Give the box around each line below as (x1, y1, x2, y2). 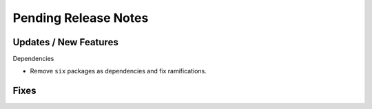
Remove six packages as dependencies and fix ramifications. (30, 67, 207, 75)
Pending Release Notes (12, 10, 149, 25)
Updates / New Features (12, 36, 118, 48)
